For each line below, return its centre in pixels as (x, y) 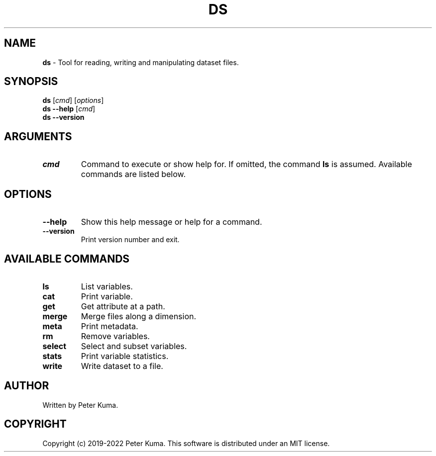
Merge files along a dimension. (139, 316)
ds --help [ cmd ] (69, 109)
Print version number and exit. (130, 240)
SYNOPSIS (31, 82)
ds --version (63, 117)
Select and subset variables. (134, 346)
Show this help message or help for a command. (171, 222)
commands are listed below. (133, 174)
